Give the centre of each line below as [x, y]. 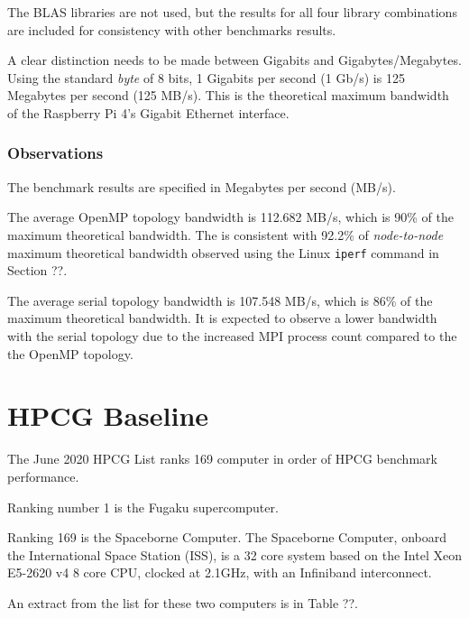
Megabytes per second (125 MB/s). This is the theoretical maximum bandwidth [228, 95]
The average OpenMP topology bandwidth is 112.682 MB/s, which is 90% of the [230, 217]
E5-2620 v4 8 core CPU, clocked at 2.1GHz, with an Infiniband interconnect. [220, 572]
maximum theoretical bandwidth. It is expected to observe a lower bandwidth [222, 318]
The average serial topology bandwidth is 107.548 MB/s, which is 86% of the [220, 300]
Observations [55, 153]
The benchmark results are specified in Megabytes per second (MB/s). [202, 186]
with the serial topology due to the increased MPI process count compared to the [232, 336]
